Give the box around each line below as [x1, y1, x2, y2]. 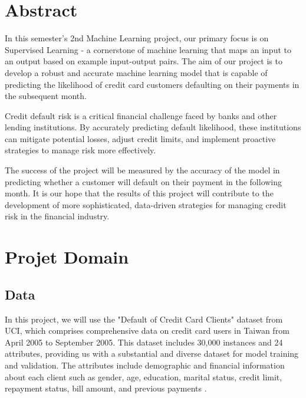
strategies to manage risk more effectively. [5, 144, 156, 156]
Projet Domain [5, 245, 129, 269]
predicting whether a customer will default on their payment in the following [5, 175, 282, 188]
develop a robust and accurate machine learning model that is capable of [5, 66, 268, 78]
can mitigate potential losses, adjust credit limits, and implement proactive [5, 132, 276, 144]
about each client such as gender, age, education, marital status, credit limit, [5, 370, 282, 383]
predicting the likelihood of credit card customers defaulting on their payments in [5, 78, 300, 90]
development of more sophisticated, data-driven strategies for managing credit [5, 198, 287, 210]
